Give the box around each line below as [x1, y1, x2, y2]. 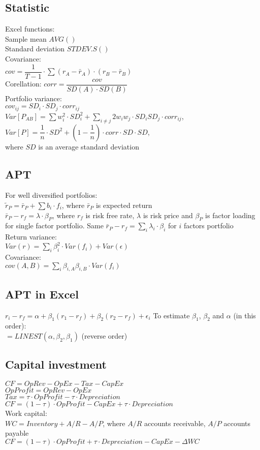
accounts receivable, [144, 417, 206, 428]
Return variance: [5, 231, 57, 242]
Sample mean [5, 33, 47, 44]
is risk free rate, [85, 209, 135, 220]
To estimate [153, 310, 190, 320]
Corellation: [5, 78, 42, 89]
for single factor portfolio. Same [5, 220, 104, 231]
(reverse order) [81, 331, 127, 341]
